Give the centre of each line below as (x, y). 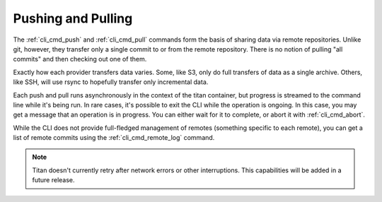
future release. (53, 180)
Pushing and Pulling (73, 18)
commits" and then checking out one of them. (80, 59)
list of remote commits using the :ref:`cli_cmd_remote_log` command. (114, 138)
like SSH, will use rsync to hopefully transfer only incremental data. (111, 82)
